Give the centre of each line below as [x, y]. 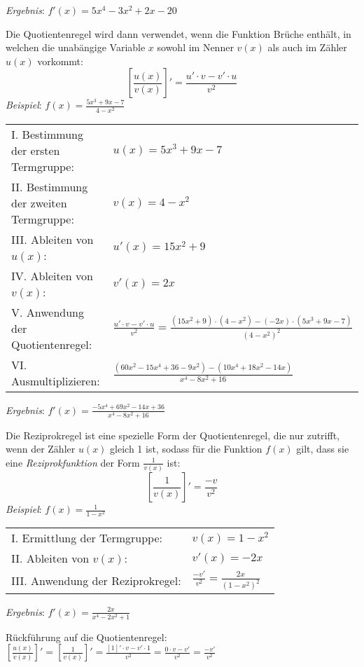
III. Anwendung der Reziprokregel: [96, 581]
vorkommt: [60, 61]
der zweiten [39, 202]
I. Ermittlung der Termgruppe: [87, 538]
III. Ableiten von [52, 239]
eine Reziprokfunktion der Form [73, 462]
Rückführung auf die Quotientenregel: [86, 637]
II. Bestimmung [50, 186]
